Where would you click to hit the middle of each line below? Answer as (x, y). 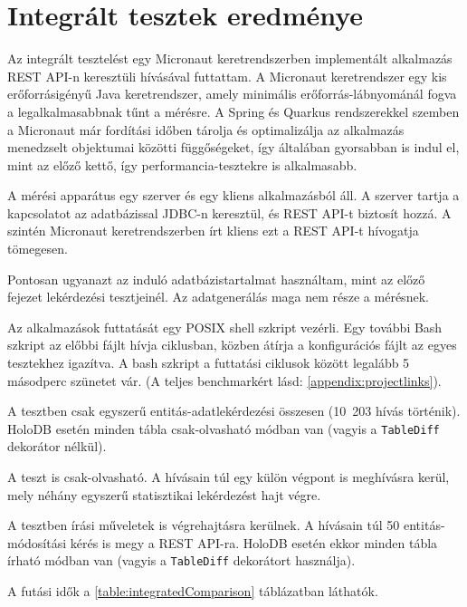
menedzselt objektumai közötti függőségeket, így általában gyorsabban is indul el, (233, 147)
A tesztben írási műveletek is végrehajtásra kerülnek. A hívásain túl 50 (204, 525)
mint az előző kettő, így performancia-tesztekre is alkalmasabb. (182, 164)
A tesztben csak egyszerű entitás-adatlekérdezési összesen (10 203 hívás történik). (234, 411)
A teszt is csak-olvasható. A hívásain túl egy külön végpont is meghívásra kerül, (229, 477)
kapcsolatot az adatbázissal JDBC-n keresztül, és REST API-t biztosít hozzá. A (229, 212)
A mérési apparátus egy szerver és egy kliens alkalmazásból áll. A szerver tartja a (233, 195)
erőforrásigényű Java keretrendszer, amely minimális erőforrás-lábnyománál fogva (232, 94)
